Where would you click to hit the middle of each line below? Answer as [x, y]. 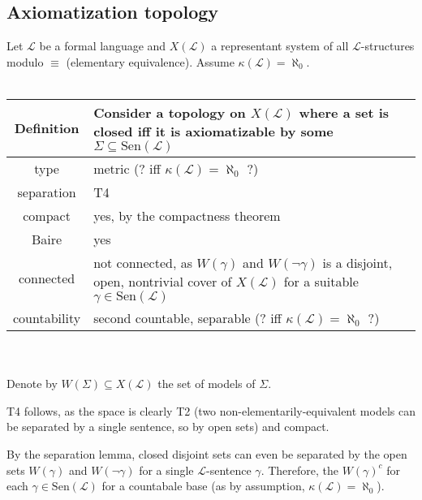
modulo [25, 61]
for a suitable [321, 281]
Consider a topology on [170, 112]
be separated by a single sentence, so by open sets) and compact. [168, 427]
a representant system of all [280, 46]
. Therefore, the [299, 470]
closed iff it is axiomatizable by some [213, 131]
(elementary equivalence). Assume [150, 61]
